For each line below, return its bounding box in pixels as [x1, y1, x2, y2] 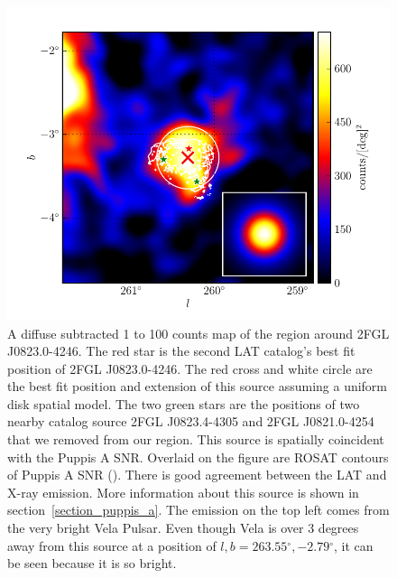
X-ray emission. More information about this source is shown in [7, 482, 359, 501]
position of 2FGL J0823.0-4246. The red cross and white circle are [7, 359, 373, 378]
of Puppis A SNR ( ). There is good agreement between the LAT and [7, 465, 387, 484]
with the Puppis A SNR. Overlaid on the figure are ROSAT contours [7, 447, 389, 466]
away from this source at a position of [7, 536, 217, 555]
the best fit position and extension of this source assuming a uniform [7, 377, 388, 396]
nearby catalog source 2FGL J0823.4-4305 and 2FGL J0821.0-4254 [7, 412, 374, 431]
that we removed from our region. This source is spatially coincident [7, 430, 384, 449]
